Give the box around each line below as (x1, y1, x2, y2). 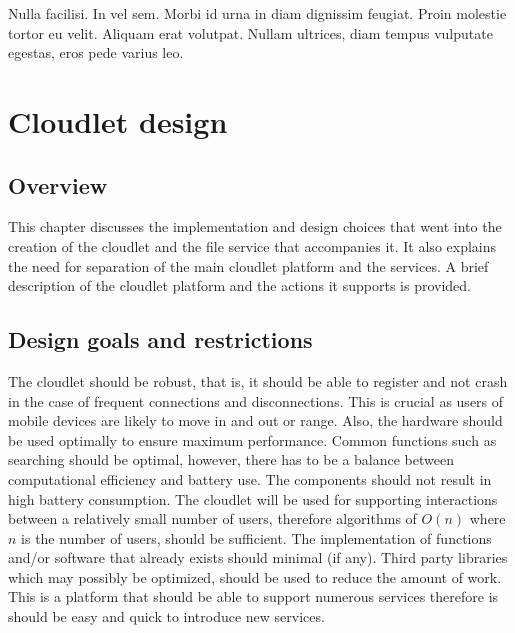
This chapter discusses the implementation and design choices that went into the (8, 216, 502, 237)
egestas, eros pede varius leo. (8, 42, 184, 63)
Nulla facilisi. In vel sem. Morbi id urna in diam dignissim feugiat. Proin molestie (8, 3, 507, 23)
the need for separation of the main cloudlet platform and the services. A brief (8, 255, 489, 276)
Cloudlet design (8, 100, 228, 141)
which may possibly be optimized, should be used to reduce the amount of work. (8, 566, 502, 587)
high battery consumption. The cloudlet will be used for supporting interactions (8, 488, 498, 509)
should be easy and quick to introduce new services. (8, 606, 325, 627)
